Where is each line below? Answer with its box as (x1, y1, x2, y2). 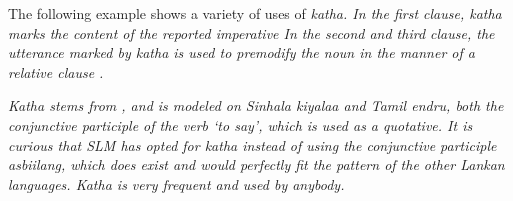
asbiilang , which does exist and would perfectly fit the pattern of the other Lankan (8, 154, 505, 175)
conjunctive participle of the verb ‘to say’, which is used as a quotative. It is (8, 114, 473, 135)
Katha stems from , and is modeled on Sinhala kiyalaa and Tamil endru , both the (8, 95, 504, 116)
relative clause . (8, 61, 104, 82)
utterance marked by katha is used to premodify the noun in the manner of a (8, 42, 475, 63)
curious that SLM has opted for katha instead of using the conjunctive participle (8, 134, 497, 155)
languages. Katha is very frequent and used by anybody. (8, 173, 345, 194)
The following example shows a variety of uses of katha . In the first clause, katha (8, 3, 502, 23)
